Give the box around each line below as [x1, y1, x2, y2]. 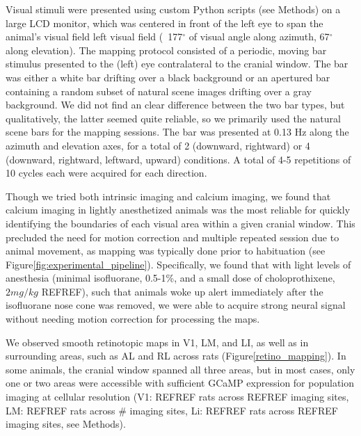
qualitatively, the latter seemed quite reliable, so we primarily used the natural [6, 111, 341, 125]
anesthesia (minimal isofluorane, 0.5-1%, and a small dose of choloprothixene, [6, 271, 335, 285]
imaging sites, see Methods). [6, 417, 126, 431]
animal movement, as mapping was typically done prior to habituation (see [6, 243, 326, 258]
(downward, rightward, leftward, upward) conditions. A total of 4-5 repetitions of [6, 152, 351, 166]
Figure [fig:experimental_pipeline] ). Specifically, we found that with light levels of [6, 257, 351, 271]
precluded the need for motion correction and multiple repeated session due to [6, 229, 339, 244]
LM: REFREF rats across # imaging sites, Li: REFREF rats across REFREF [6, 403, 338, 417]
